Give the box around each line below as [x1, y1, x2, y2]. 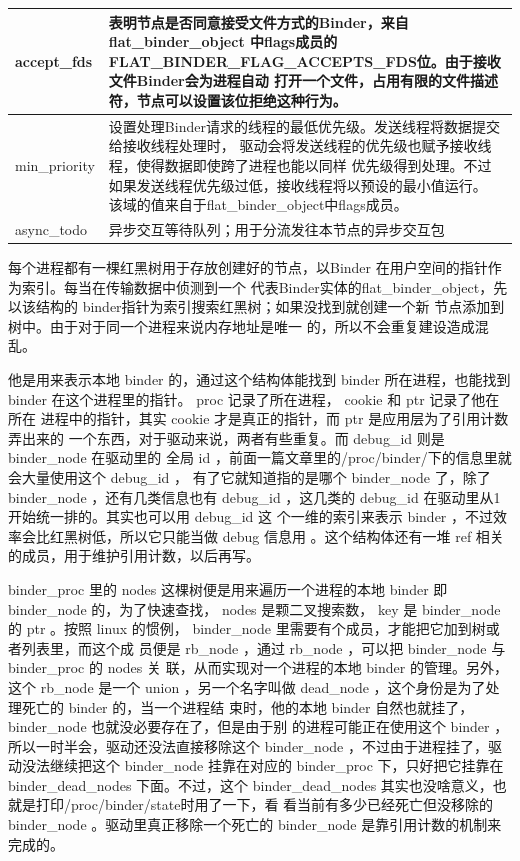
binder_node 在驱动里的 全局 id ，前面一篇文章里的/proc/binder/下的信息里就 [8, 447, 512, 468]
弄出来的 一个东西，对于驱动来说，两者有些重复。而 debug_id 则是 [8, 427, 445, 448]
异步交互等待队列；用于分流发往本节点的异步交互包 [108, 218, 445, 239]
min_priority [15, 154, 95, 175]
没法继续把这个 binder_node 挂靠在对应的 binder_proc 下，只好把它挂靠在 [21, 755, 504, 776]
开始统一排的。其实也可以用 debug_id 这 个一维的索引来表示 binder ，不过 [8, 506, 493, 527]
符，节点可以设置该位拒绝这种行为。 [108, 89, 347, 110]
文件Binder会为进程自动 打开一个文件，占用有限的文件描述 [108, 70, 499, 91]
